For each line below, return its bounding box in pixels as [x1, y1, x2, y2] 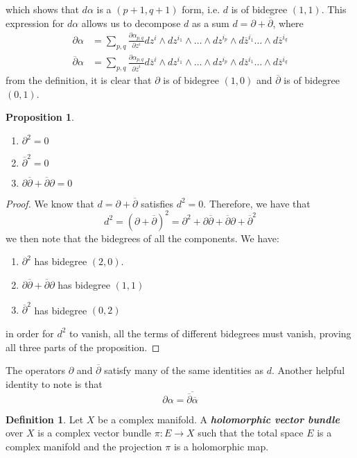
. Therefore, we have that [203, 196, 311, 210]
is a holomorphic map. [173, 439, 269, 453]
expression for [6, 15, 64, 30]
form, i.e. [182, 2, 220, 16]
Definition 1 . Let [6, 412, 84, 426]
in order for [6, 325, 54, 340]
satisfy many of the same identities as [104, 363, 264, 378]
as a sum [191, 15, 229, 30]
